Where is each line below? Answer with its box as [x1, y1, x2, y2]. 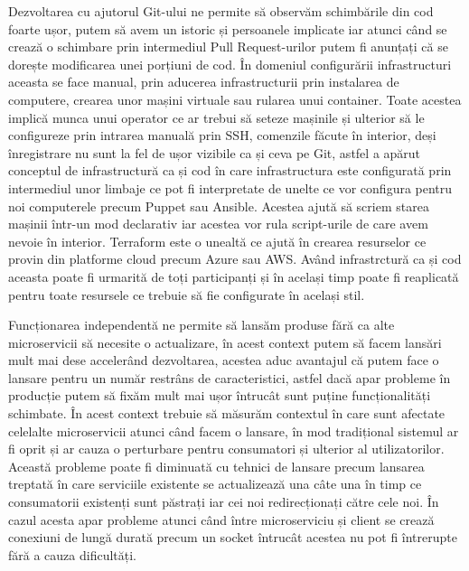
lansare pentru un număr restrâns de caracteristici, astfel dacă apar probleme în [8, 368, 451, 387]
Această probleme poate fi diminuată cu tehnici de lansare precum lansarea [8, 456, 425, 475]
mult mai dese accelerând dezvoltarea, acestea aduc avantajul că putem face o [8, 351, 439, 370]
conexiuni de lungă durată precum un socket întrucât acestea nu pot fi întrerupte [8, 528, 457, 547]
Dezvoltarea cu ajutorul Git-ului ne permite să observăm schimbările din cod [8, 2, 434, 20]
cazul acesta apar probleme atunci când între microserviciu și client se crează [8, 510, 435, 529]
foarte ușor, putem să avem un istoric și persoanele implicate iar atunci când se [8, 19, 447, 38]
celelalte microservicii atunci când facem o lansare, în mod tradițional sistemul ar [8, 421, 459, 440]
